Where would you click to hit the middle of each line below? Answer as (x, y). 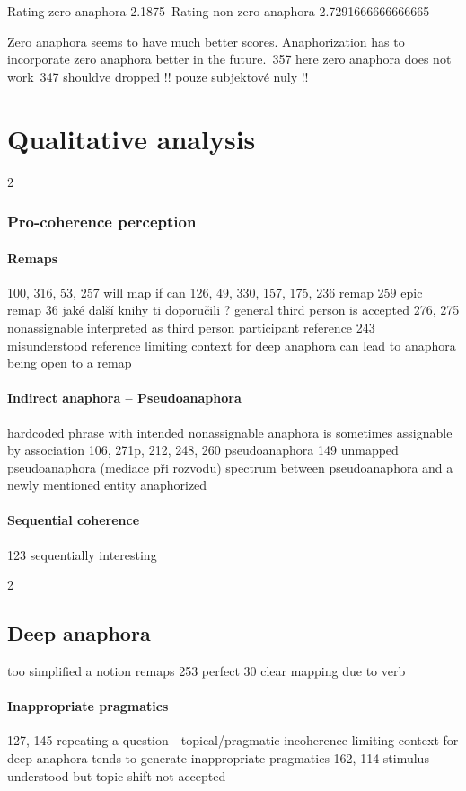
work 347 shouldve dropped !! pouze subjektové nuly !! (158, 76)
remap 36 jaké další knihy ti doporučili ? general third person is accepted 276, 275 (233, 310)
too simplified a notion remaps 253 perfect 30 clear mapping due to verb (207, 671)
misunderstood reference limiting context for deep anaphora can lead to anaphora (232, 345)
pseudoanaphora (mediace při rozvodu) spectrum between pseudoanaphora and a (230, 467)
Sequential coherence (74, 520)
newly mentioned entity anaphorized (107, 485)
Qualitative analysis (132, 138)
